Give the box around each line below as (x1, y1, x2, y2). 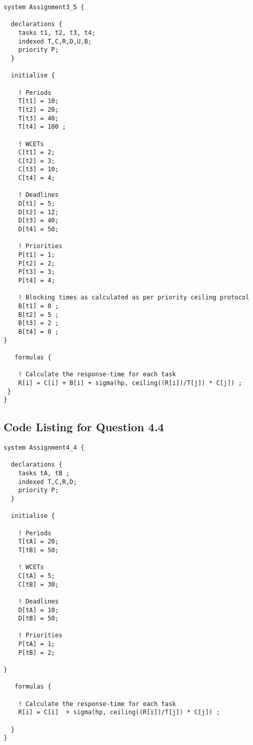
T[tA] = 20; (18, 538, 59, 546)
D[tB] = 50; (18, 615, 59, 622)
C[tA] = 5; (18, 572, 55, 579)
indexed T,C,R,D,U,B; (18, 37, 92, 45)
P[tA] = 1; (18, 640, 55, 648)
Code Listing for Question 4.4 (4, 419, 164, 435)
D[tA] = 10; (18, 606, 59, 614)
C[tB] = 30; (18, 580, 59, 588)
